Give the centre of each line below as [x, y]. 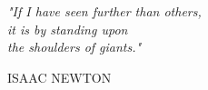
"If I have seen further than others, [104, 11]
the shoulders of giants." [74, 47]
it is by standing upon [68, 29]
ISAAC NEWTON [59, 77]
